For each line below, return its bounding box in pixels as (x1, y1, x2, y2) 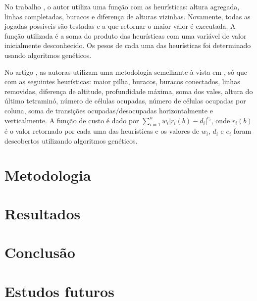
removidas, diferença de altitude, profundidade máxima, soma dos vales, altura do (4, 86, 253, 96)
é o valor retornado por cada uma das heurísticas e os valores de (4, 126, 199, 136)
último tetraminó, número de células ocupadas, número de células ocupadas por (4, 96, 246, 106)
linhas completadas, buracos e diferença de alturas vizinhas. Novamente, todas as (4, 11, 251, 21)
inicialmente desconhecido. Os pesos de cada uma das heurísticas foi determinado (4, 40, 251, 50)
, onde (211, 115, 230, 125)
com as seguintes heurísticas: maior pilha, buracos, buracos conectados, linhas (4, 76, 240, 87)
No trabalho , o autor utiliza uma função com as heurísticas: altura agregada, (4, 1, 240, 11)
